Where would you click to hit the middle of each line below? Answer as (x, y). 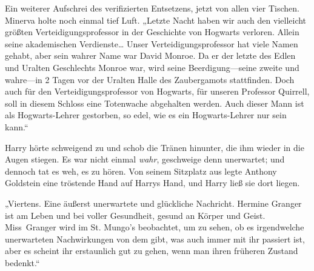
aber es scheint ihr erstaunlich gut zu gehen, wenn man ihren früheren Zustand (152, 251)
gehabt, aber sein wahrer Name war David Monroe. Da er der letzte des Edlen (150, 55)
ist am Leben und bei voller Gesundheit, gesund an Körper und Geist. (135, 215)
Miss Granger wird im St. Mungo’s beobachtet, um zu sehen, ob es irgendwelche (155, 227)
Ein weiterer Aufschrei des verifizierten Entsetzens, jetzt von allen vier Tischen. (152, 8)
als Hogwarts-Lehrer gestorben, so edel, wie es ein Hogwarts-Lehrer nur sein (146, 115)
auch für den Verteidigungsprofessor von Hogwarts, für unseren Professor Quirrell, (157, 91)
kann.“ (17, 126)
